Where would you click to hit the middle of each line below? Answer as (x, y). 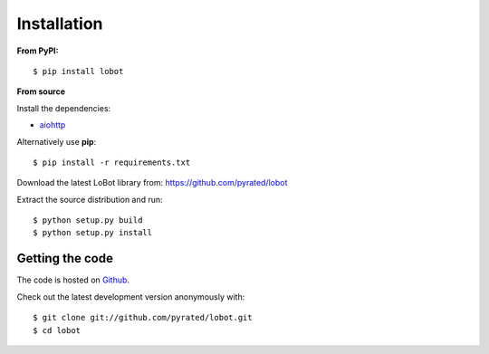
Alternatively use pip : (57, 141)
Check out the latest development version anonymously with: (131, 297)
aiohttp (53, 125)
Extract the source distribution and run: (90, 199)
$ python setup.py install (93, 233)
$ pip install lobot (78, 71)
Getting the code (65, 258)
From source (41, 91)
